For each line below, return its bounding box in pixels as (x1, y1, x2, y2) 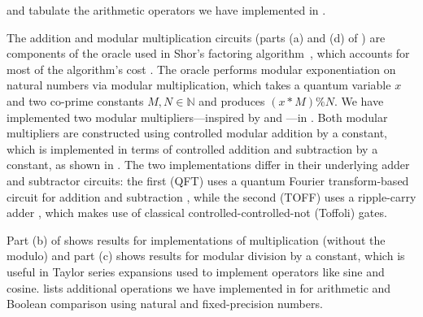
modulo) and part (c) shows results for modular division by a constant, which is (7, 247, 405, 264)
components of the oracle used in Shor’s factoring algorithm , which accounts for (7, 45, 410, 62)
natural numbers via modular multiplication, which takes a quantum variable (7, 76, 391, 93)
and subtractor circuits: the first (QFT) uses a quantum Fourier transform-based (7, 172, 409, 189)
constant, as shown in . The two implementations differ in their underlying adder (7, 156, 410, 173)
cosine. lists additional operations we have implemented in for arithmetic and (7, 279, 391, 296)
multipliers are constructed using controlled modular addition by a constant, (7, 124, 387, 141)
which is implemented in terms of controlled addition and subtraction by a (7, 140, 378, 157)
